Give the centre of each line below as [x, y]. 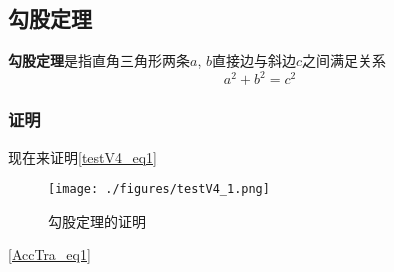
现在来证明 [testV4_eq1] [83, 156]
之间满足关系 [344, 60]
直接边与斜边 [253, 60]
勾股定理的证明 [97, 220]
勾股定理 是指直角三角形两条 [99, 60]
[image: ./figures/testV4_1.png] [159, 189]
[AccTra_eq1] [49, 254]
